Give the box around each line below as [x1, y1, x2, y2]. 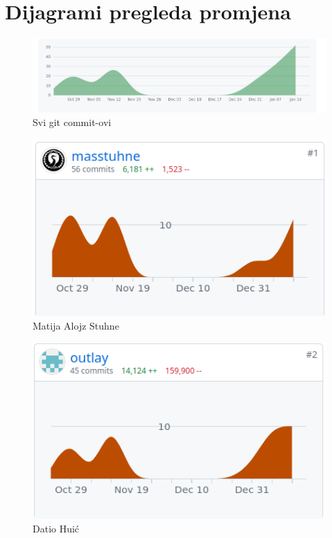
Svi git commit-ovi [33, 115, 112, 129]
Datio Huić [33, 521, 80, 535]
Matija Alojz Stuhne [33, 318, 119, 332]
